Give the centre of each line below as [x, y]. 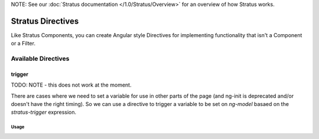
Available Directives [40, 59]
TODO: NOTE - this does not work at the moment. [71, 85]
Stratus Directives [45, 21]
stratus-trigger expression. [44, 112]
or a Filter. [23, 44]
